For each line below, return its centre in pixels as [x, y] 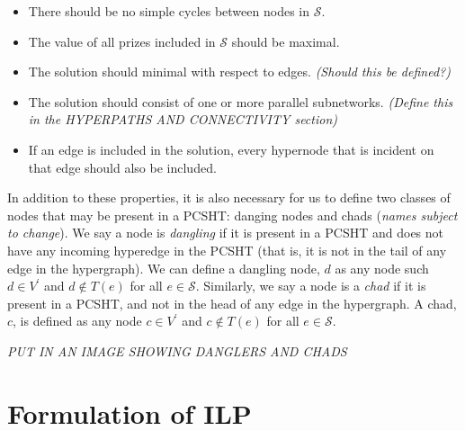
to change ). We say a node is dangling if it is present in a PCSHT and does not [225, 233]
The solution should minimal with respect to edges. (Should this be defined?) [239, 72]
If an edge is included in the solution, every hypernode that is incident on [231, 149]
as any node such [382, 268]
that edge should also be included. [122, 167]
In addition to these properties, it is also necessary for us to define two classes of [229, 198]
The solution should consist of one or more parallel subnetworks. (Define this [241, 101]
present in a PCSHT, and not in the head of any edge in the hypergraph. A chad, [232, 303]
